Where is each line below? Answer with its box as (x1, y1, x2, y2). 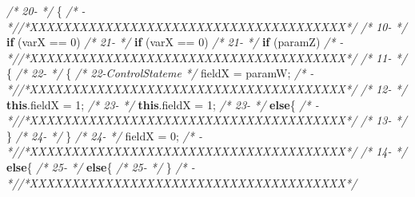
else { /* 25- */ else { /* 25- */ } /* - (6, 158, 195, 175)
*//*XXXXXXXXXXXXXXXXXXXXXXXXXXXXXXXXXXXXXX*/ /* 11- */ (6, 49, 407, 65)
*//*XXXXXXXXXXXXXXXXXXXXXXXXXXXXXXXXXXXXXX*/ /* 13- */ (6, 112, 407, 128)
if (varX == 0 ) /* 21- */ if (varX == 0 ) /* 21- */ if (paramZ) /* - (6, 33, 344, 50)
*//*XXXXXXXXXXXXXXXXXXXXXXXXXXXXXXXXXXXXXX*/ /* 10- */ (6, 18, 407, 34)
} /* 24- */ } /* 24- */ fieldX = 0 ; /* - (6, 127, 202, 144)
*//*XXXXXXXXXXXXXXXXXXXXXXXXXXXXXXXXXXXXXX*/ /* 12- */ (6, 80, 407, 97)
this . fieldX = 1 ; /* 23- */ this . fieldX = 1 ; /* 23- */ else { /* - (6, 96, 319, 112)
